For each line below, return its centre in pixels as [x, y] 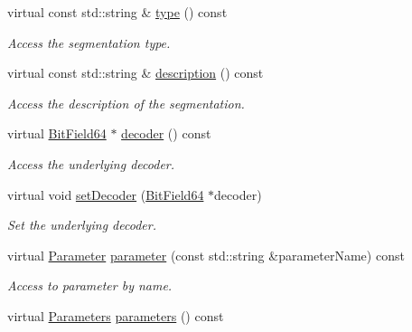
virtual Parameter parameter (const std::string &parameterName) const [206, 255]
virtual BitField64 [57, 133]
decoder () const [166, 133]
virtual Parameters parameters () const [116, 315]
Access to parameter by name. [90, 285]
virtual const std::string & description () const [136, 73]
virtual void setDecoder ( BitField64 [106, 194]
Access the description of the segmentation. [126, 103]
